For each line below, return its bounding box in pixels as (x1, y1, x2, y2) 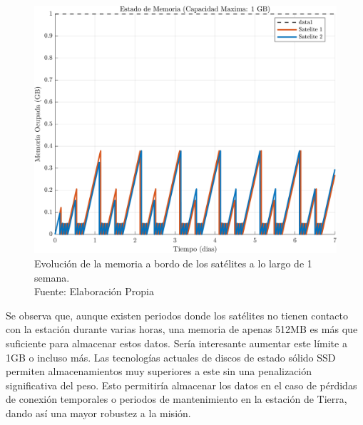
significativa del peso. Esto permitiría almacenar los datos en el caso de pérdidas (6, 377, 357, 392)
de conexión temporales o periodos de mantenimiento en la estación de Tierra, (6, 391, 347, 406)
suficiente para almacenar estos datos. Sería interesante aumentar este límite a (6, 335, 347, 350)
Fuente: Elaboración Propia (34, 284, 154, 299)
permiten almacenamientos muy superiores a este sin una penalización (6, 364, 312, 379)
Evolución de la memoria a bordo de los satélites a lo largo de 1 (34, 255, 312, 270)
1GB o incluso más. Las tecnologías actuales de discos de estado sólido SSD (6, 349, 336, 364)
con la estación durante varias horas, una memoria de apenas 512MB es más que (6, 322, 358, 337)
